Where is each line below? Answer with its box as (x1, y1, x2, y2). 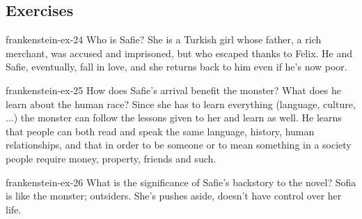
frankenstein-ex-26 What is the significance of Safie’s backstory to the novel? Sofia (6, 174, 356, 189)
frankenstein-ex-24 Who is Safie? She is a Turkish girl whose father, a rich (6, 32, 322, 47)
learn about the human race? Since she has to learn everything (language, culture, (6, 96, 356, 111)
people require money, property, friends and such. (6, 151, 217, 165)
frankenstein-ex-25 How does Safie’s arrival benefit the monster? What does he (6, 82, 341, 97)
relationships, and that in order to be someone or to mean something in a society (6, 137, 352, 152)
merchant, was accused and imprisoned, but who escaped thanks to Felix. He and (6, 45, 353, 60)
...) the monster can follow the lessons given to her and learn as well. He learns (6, 110, 342, 125)
